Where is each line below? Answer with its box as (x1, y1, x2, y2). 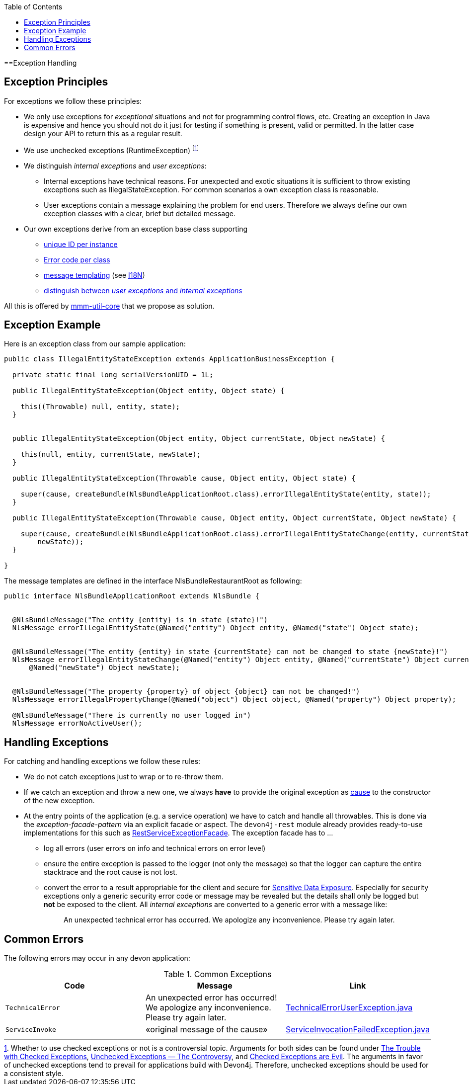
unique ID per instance (44, 240, 118, 249)
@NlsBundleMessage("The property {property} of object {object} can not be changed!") (12, 687, 360, 696)
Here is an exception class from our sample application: (4, 339, 186, 348)
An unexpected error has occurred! (145, 993, 277, 1003)
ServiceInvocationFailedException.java (286, 1024, 430, 1035)
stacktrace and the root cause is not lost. (44, 868, 177, 877)
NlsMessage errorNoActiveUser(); (12, 719, 143, 728)
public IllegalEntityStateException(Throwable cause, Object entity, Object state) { (12, 474, 356, 483)
